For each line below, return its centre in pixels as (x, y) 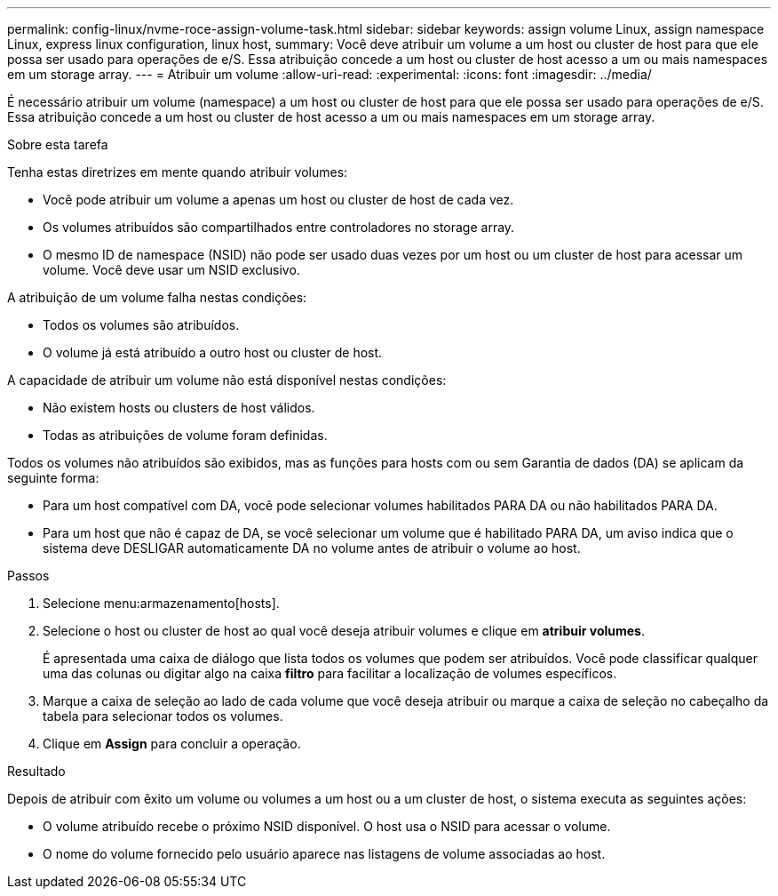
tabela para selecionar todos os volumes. (163, 716)
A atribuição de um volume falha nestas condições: (157, 297)
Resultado (36, 771)
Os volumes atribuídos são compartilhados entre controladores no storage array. (279, 227)
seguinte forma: (53, 478)
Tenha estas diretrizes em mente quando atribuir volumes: (178, 172)
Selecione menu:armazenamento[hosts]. (161, 603)
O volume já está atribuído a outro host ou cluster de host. (213, 352)
